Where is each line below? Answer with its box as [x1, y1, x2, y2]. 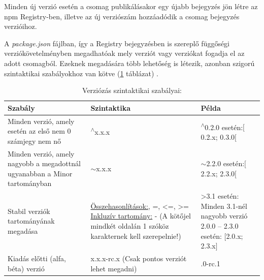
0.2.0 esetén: [205, 121, 243, 132]
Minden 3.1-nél [201, 200, 247, 211]
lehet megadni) [90, 263, 137, 273]
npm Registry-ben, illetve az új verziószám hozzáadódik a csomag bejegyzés [4, 11, 240, 21]
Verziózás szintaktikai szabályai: [82, 85, 182, 96]
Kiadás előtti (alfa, [8, 253, 66, 264]
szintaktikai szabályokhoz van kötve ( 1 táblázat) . [4, 68, 158, 78]
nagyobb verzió [201, 210, 248, 221]
